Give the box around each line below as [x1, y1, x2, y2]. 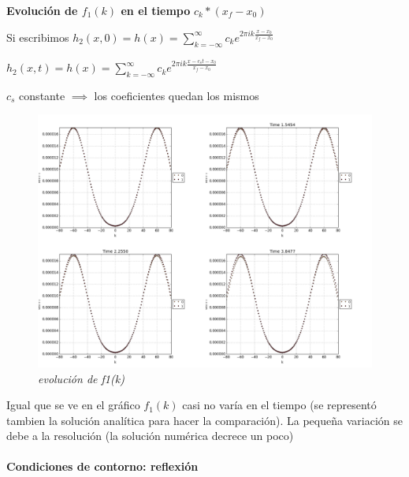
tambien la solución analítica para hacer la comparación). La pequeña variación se [6, 412, 403, 428]
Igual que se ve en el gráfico [6, 397, 140, 413]
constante [19, 87, 65, 103]
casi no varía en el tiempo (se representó [182, 397, 377, 413]
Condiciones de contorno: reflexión [6, 458, 199, 475]
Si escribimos [6, 28, 69, 45]
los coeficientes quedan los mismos [94, 87, 259, 103]
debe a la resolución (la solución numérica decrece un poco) [6, 427, 294, 444]
